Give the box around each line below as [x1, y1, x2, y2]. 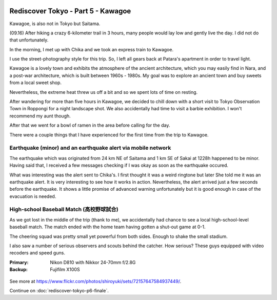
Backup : [9, 267, 28, 273]
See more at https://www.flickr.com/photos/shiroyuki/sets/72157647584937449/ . [9, 278, 182, 284]
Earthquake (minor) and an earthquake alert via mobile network [9, 144, 171, 151]
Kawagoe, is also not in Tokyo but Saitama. [9, 21, 101, 27]
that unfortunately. [9, 37, 49, 43]
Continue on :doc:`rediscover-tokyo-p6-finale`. [9, 287, 109, 293]
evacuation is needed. [9, 193, 56, 199]
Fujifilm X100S [50, 267, 80, 273]
